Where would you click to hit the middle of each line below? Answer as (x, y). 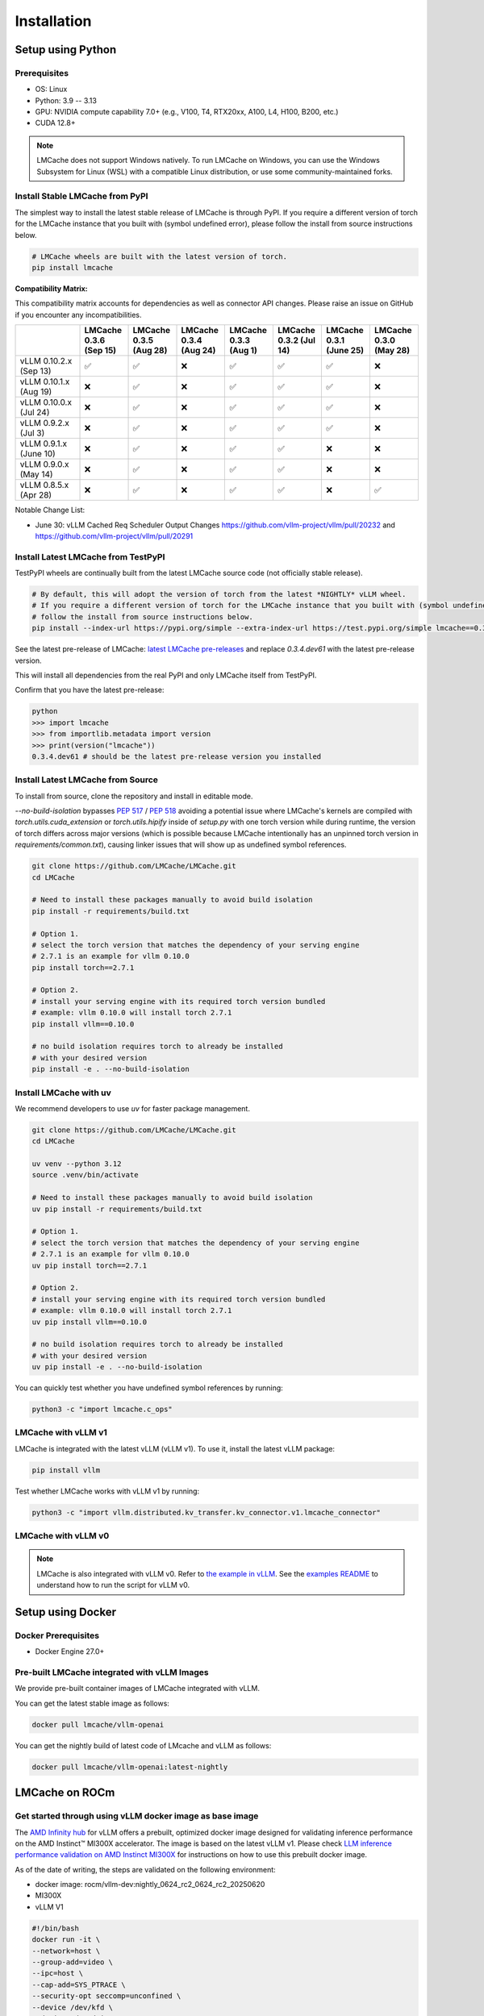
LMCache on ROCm (65, 1793)
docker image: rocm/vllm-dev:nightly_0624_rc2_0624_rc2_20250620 (150, 1885)
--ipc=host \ (58, 1973)
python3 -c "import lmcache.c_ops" (102, 1410)
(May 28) (392, 351)
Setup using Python (66, 50)
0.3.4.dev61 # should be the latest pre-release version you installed (177, 756)
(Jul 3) (32, 433)
